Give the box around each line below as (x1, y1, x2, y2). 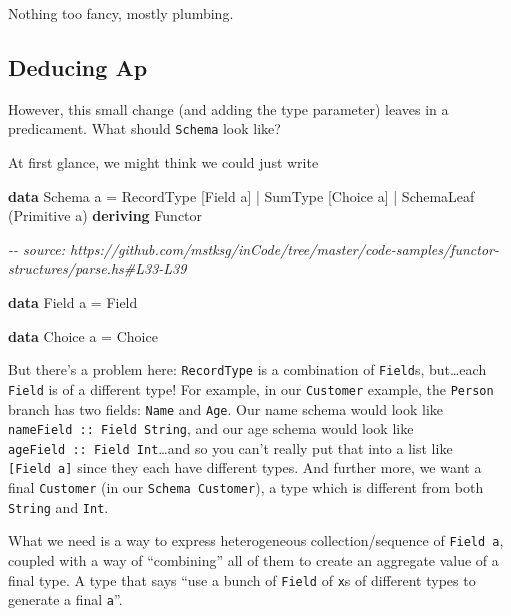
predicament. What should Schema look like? (8, 118, 281, 139)
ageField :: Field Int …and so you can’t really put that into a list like (8, 437, 453, 458)
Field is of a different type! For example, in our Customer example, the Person (8, 378, 494, 399)
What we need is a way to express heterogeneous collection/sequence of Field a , (8, 530, 504, 551)
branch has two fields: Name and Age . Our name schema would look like (8, 398, 444, 419)
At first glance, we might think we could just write (8, 152, 319, 173)
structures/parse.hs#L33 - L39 (8, 258, 187, 279)
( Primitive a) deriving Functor (8, 205, 203, 226)
